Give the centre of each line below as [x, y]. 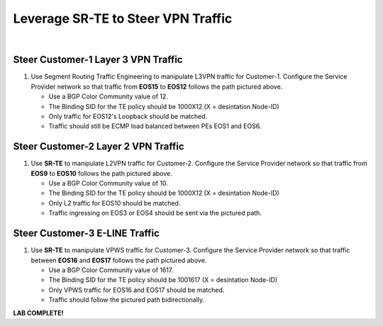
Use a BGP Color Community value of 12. [108, 96]
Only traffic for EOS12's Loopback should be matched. [128, 116]
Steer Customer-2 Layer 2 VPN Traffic [99, 146]
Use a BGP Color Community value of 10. [108, 184]
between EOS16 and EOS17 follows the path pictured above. [119, 260]
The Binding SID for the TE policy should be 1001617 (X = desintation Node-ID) [163, 280]
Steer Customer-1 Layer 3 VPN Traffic [98, 60]
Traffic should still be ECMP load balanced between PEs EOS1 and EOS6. [155, 126]
